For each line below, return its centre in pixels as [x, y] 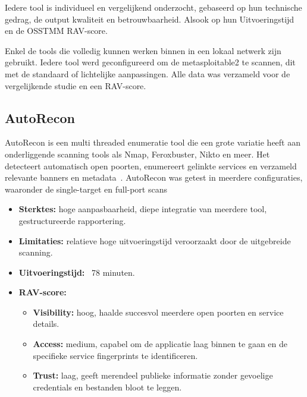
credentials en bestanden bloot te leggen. [107, 387]
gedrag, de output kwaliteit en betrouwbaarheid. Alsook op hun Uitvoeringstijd [150, 19]
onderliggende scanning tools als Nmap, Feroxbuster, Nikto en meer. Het [137, 154]
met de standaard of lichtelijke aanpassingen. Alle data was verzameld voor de [148, 73]
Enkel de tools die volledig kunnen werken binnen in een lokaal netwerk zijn [143, 50]
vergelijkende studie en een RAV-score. [76, 85]
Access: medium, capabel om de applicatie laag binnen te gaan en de [160, 344]
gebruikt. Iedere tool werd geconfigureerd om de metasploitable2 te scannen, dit [150, 62]
